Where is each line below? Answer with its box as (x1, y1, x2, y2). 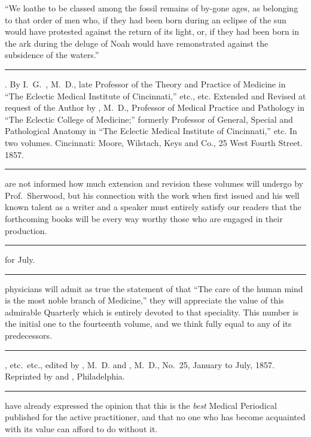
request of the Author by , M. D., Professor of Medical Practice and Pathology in (5, 101, 304, 114)
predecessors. (5, 329, 52, 342)
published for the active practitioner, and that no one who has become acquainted (5, 411, 306, 423)
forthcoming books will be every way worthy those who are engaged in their (5, 212, 283, 224)
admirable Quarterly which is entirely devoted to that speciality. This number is (5, 305, 298, 318)
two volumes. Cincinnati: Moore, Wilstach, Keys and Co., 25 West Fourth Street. (5, 136, 303, 148)
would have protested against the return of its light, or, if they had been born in (5, 25, 300, 38)
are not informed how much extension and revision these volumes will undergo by (5, 177, 304, 190)
